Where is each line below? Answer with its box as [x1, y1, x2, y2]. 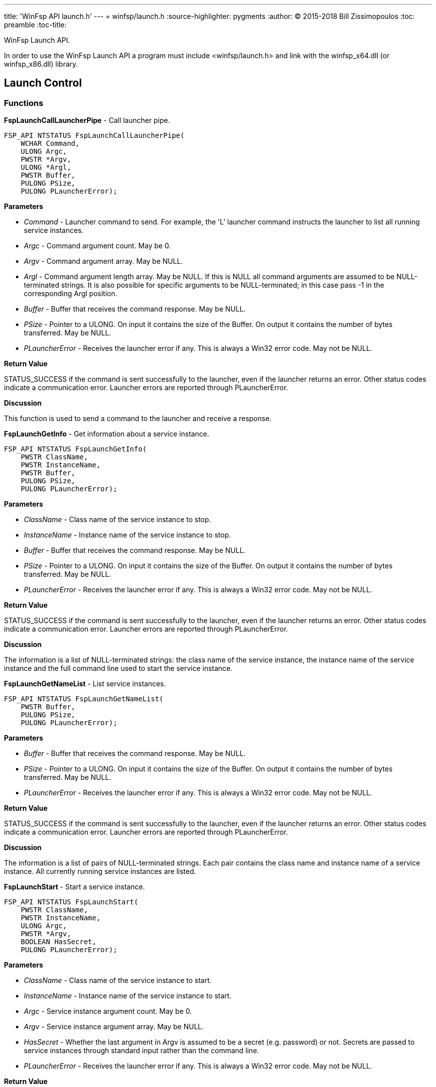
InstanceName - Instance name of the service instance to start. [24, 991, 231, 1000]
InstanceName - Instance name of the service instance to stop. [24, 531, 231, 540]
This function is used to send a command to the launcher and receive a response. [4, 414, 272, 423]
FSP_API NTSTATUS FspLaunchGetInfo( [4, 445, 147, 453]
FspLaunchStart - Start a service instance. [4, 882, 145, 891]
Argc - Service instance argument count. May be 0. [24, 1007, 192, 1016]
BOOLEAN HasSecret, [20, 938, 97, 946]
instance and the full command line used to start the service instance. [4, 664, 232, 673]
